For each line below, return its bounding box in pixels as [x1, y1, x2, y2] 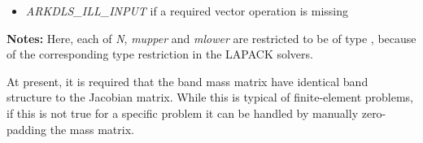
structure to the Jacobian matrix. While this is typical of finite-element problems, [7, 89, 413, 106]
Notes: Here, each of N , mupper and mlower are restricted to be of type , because [7, 29, 416, 46]
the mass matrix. [50, 120, 134, 137]
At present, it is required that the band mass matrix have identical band [7, 72, 368, 89]
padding [7, 120, 47, 137]
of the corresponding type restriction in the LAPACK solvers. [7, 45, 313, 63]
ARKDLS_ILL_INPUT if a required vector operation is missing [25, 2, 348, 19]
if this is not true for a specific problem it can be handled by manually [7, 104, 359, 121]
